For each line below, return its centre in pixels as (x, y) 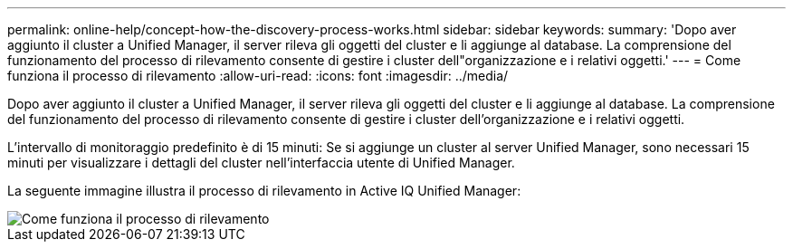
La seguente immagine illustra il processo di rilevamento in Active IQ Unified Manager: (264, 191)
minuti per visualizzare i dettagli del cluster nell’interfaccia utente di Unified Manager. (261, 163)
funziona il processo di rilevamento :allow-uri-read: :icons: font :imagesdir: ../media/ (258, 76)
